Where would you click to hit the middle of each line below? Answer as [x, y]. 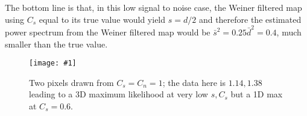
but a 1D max [257, 94]
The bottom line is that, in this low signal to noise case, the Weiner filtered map [153, 7]
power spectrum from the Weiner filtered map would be [108, 32]
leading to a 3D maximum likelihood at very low [119, 94]
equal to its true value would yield [102, 19]
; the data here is [194, 82]
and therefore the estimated [250, 19]
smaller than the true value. [56, 44]
